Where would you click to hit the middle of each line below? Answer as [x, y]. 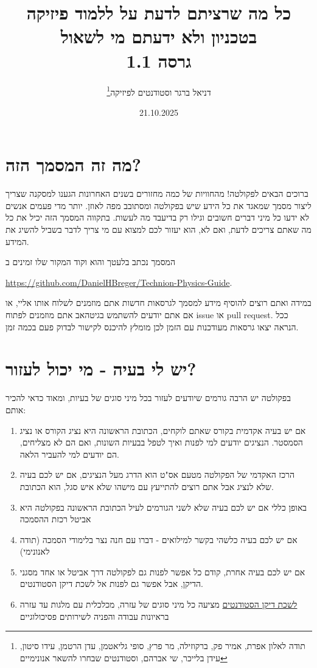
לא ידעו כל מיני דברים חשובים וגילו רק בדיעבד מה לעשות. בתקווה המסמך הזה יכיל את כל [157, 217]
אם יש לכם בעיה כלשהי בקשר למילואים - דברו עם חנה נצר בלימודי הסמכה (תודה [158, 539]
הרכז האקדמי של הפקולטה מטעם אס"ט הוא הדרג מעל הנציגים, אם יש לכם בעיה [157, 474]
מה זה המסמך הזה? [74, 164]
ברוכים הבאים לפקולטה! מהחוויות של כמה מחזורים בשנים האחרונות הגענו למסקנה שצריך [157, 194]
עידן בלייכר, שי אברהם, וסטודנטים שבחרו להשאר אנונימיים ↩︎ [124, 657]
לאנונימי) [35, 551]
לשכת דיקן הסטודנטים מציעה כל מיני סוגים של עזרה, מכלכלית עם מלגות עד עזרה [158, 604]
